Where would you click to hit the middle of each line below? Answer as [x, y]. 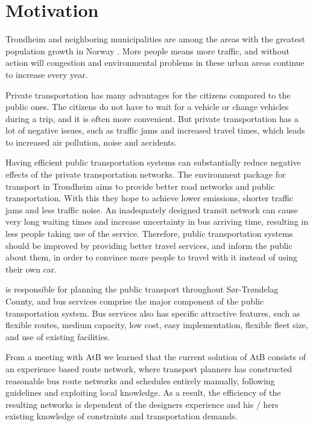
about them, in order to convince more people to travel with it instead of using [152, 257]
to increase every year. [47, 74]
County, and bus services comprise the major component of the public [135, 301]
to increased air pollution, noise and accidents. [91, 142]
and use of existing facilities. [58, 336]
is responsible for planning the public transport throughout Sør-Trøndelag [142, 289]
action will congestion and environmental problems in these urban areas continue [155, 63]
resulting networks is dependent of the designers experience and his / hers [142, 404]
